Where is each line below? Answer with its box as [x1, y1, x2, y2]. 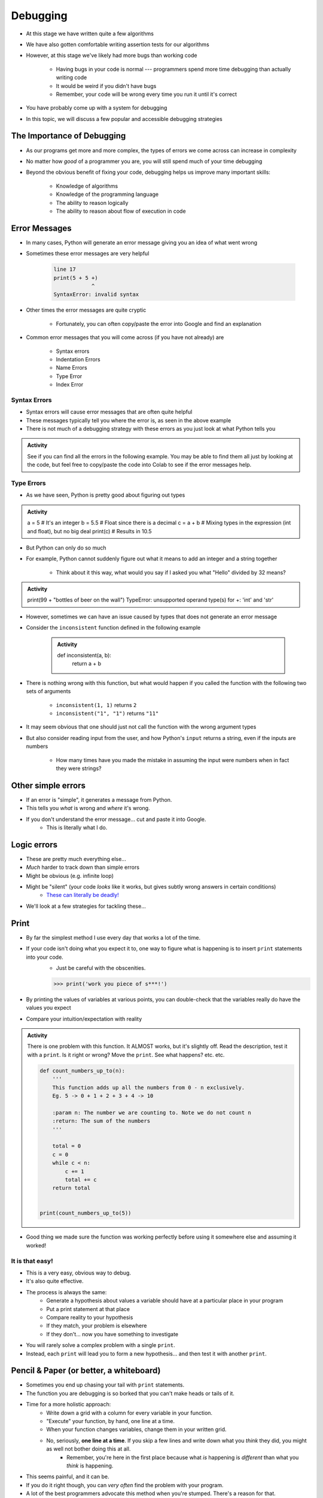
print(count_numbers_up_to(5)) [39, 1210, 132, 1216]
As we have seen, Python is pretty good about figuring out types [26, 491, 185, 499]
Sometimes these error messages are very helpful [26, 250, 150, 257]
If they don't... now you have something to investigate [46, 1330, 179, 1337]
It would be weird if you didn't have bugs [56, 82, 157, 89]
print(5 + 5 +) [53, 274, 98, 281]
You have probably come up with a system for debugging [26, 104, 167, 111]
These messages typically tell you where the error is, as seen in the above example [26, 416, 231, 424]
